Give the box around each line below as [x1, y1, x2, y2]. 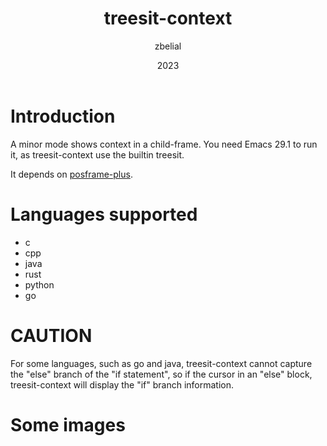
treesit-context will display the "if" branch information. [10, 378, 235, 391]
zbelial [154, 40, 182, 52]
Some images [10, 413, 126, 436]
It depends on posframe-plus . [10, 168, 133, 180]
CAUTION [10, 324, 93, 347]
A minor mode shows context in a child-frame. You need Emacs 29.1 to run [10, 138, 318, 150]
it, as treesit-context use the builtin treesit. [10, 148, 185, 161]
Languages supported [10, 203, 198, 226]
